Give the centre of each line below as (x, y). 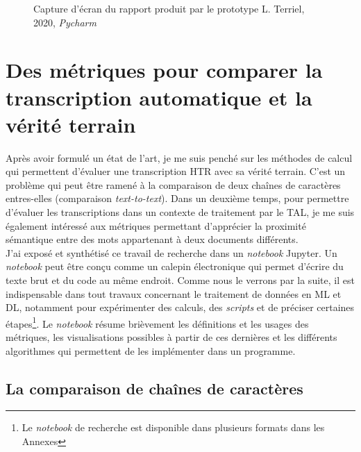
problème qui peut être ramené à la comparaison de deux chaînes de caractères (173, 184)
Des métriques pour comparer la (164, 70)
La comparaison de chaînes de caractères (154, 388)
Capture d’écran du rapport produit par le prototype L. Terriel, (169, 8)
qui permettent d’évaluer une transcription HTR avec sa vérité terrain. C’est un (176, 171)
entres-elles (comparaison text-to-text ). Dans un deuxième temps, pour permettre (177, 198)
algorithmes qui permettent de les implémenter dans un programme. (151, 350)
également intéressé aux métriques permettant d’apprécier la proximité (156, 225)
